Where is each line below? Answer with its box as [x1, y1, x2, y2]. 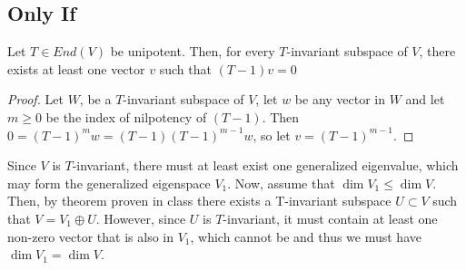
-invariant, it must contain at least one [223, 208, 438, 227]
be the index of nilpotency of [45, 107, 207, 126]
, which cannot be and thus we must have [190, 227, 421, 246]
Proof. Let [7, 90, 64, 109]
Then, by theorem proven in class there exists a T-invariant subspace [7, 191, 392, 210]
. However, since [95, 208, 186, 227]
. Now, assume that [227, 173, 335, 192]
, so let [253, 125, 291, 144]
